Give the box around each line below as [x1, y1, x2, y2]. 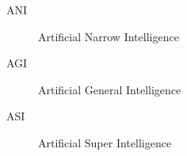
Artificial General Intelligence [38, 81, 181, 97]
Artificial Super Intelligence [38, 134, 172, 150]
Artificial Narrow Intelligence [38, 28, 179, 44]
